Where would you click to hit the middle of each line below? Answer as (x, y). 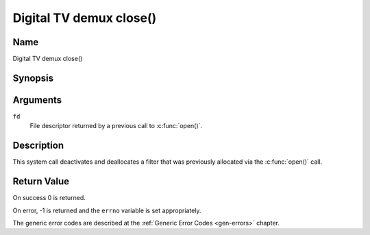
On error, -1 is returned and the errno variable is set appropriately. (107, 210)
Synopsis (33, 78)
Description (38, 146)
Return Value (41, 182)
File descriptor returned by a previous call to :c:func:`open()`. (116, 126)
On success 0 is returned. (49, 198)
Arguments (37, 100)
